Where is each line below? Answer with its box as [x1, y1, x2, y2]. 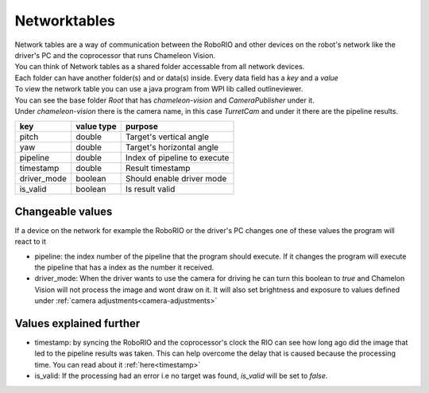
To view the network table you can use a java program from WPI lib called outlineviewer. [14, 84, 303, 94]
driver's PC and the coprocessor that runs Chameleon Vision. [14, 50, 216, 60]
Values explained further [14, 317, 141, 330]
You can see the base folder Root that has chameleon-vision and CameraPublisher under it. [14, 95, 315, 105]
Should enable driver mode [125, 173, 227, 185]
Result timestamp [125, 163, 191, 174]
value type [75, 121, 117, 132]
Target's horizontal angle [125, 142, 218, 153]
